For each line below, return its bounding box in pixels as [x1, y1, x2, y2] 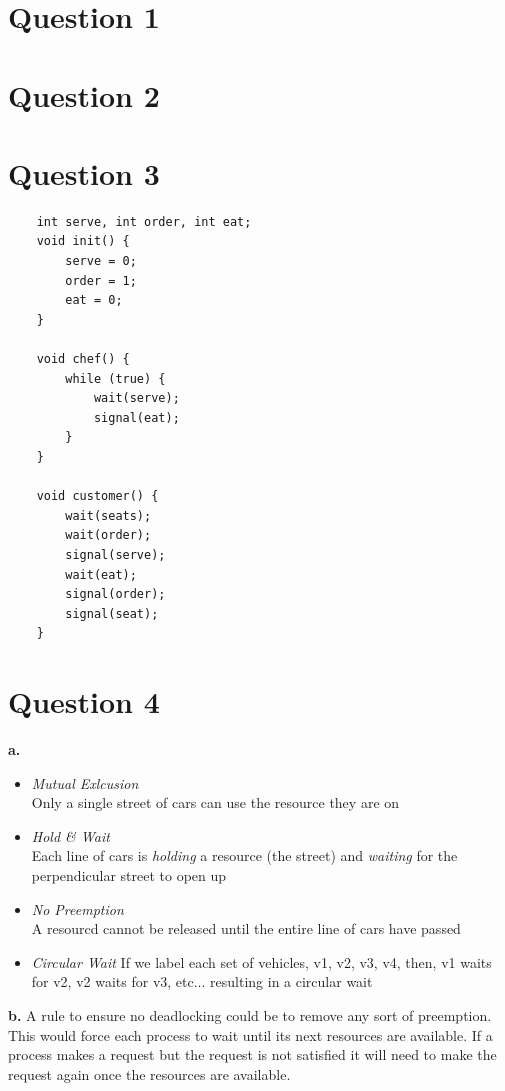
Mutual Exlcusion [31, 772, 139, 793]
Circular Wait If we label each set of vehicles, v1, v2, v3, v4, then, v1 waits [31, 951, 492, 972]
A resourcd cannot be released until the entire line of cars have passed [31, 918, 461, 939]
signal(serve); [65, 547, 166, 562]
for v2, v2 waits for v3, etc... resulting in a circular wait [31, 971, 373, 992]
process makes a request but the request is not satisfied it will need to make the [8, 1044, 497, 1065]
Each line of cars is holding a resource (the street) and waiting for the [31, 845, 458, 866]
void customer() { [36, 489, 159, 504]
